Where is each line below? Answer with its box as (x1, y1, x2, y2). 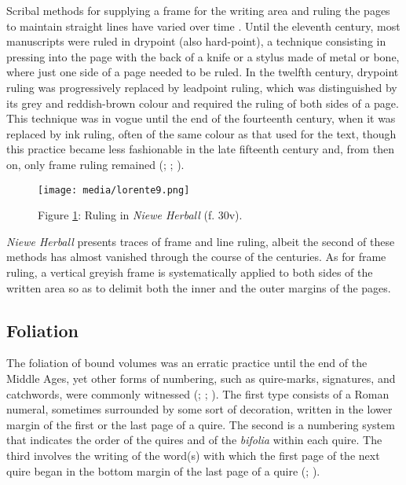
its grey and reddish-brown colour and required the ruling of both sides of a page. (6, 94, 399, 111)
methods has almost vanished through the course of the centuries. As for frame (6, 248, 386, 265)
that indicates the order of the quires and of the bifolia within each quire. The (6, 432, 382, 448)
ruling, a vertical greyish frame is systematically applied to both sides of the (6, 263, 373, 280)
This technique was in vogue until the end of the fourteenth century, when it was (6, 110, 396, 127)
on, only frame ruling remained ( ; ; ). (6, 156, 185, 172)
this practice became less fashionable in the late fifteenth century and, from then (6, 141, 394, 157)
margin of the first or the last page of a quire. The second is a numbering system (6, 416, 395, 432)
